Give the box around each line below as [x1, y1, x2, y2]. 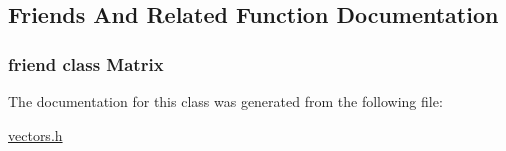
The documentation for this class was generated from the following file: [8, 91, 443, 111]
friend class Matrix [8, 51, 164, 76]
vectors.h [8, 124, 63, 145]
